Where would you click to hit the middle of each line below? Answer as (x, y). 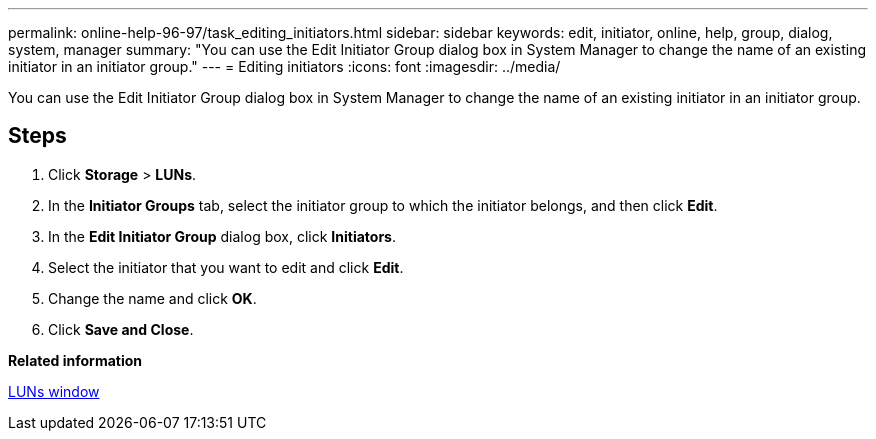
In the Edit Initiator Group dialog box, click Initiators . (222, 236)
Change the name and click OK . (152, 298)
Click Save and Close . (121, 329)
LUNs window (54, 391)
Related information (75, 360)
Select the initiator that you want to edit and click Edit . (226, 267)
